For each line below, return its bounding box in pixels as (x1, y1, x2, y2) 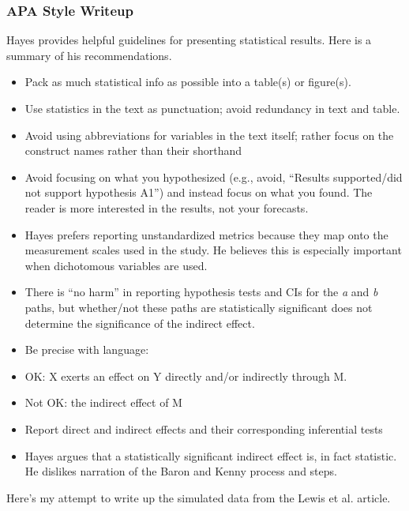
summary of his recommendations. (6, 47, 172, 63)
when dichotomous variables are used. (24, 257, 208, 273)
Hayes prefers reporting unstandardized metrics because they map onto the (24, 226, 388, 242)
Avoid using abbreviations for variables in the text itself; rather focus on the (24, 126, 394, 143)
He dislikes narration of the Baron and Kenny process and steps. (24, 463, 337, 479)
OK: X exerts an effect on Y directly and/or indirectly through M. (24, 367, 347, 384)
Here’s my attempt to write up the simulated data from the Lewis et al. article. (6, 489, 391, 505)
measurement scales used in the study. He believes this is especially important (24, 242, 402, 258)
